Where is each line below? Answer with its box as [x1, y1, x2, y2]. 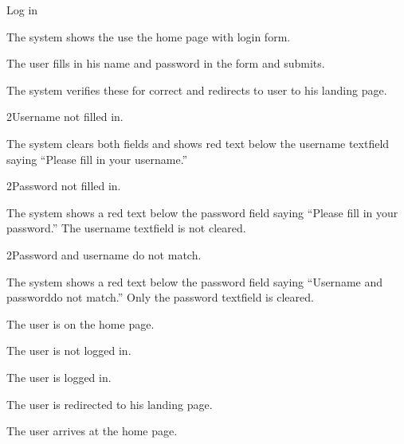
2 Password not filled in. [6, 177, 121, 194]
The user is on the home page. [6, 315, 155, 332]
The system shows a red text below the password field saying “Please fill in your [6, 204, 398, 220]
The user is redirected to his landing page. [6, 395, 213, 412]
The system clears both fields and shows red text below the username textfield [6, 134, 390, 151]
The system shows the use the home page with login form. [6, 28, 291, 45]
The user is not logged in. [6, 342, 131, 359]
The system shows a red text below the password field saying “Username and [6, 273, 382, 290]
